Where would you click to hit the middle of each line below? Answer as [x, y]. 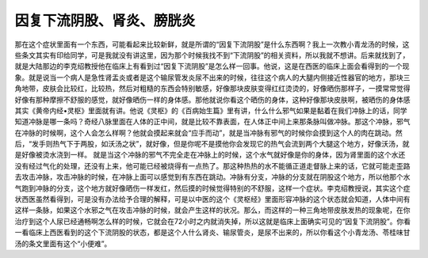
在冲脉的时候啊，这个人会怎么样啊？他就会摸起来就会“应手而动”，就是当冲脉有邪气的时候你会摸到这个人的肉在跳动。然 [209, 133]
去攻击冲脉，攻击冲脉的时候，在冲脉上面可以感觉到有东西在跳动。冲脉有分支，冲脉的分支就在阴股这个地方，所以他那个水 [212, 177]
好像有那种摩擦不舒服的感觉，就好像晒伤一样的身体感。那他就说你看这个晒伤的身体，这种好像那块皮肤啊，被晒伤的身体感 [212, 100]
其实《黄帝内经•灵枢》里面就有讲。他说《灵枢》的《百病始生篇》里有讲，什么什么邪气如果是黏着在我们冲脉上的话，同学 [211, 110]
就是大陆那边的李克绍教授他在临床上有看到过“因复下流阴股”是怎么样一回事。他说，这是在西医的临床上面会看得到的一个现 [212, 66]
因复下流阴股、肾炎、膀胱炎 [105, 21]
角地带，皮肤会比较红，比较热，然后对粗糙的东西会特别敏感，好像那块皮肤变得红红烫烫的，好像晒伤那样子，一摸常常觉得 [212, 89]
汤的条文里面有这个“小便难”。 [63, 243]
